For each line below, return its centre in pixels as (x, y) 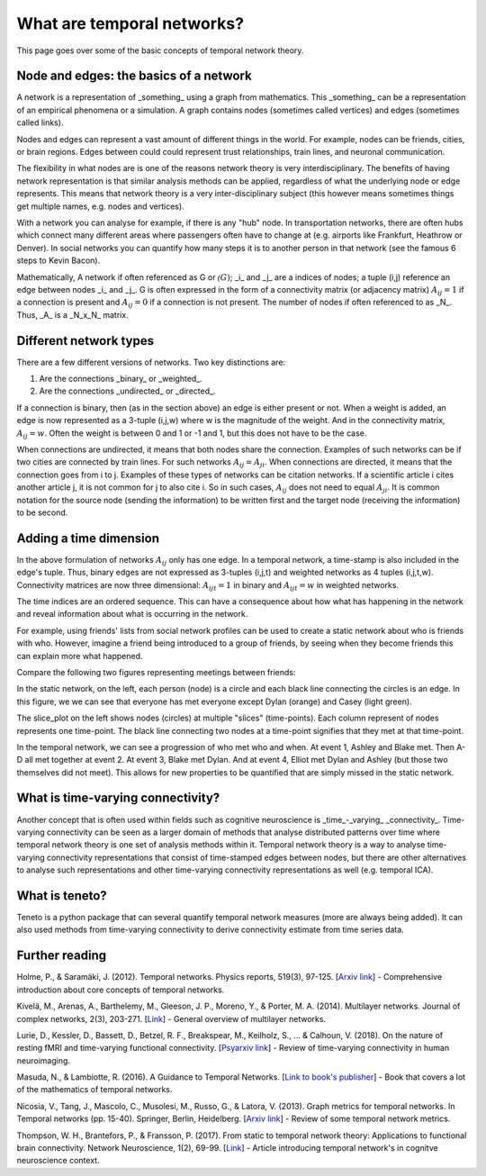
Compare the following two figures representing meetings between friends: (156, 672)
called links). (40, 122)
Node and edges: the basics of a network (134, 76)
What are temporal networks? (130, 23)
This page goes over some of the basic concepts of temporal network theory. (160, 50)
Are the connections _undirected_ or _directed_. (127, 391)
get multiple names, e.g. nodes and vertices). (100, 206)
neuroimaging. (44, 1060)
